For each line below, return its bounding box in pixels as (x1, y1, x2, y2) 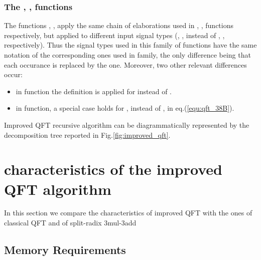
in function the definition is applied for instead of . (16, 86, 172, 96)
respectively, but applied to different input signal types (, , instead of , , (4, 30, 225, 40)
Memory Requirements (4, 242, 126, 257)
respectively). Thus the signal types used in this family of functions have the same (4, 40, 257, 50)
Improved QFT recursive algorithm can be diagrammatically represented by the (4, 119, 249, 130)
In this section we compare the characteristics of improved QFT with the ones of (4, 207, 252, 218)
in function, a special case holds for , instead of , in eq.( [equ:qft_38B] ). (16, 103, 234, 113)
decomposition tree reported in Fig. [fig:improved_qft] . (4, 129, 171, 140)
